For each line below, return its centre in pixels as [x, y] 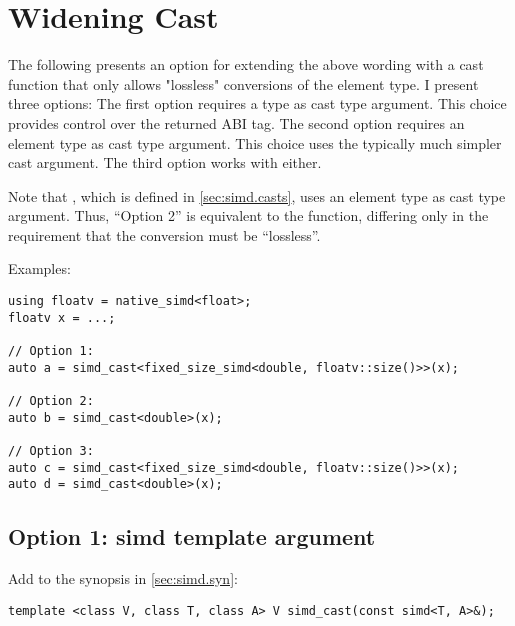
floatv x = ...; [62, 317]
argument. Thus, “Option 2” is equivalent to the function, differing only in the [248, 215]
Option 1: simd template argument [192, 536]
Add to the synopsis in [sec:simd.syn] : [123, 578]
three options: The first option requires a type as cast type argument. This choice [257, 103]
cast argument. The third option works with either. [165, 162]
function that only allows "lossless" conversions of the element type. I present [243, 83]
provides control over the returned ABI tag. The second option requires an [236, 122]
